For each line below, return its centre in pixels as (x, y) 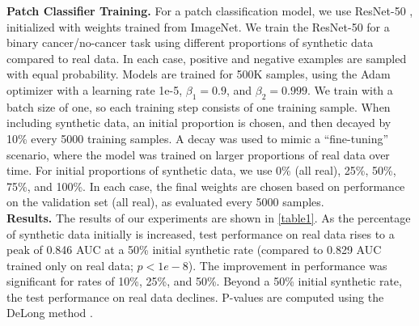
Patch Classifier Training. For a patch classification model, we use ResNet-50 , (210, 11)
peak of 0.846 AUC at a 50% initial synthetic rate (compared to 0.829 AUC (194, 250)
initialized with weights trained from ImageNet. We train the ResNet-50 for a (198, 26)
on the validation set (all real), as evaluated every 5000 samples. (165, 202)
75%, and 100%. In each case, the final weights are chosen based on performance (206, 186)
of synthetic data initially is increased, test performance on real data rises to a (201, 233)
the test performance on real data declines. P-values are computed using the (195, 296)
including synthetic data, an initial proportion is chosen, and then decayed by (199, 123)
